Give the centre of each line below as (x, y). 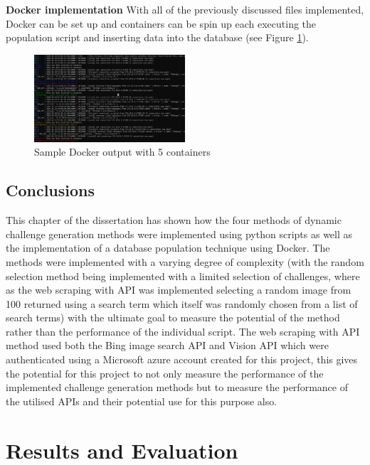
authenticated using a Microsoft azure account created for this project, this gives (182, 359)
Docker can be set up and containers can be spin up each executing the (161, 23)
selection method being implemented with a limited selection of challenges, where (183, 276)
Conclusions (51, 190)
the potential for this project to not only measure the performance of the (165, 373)
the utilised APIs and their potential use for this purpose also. (142, 401)
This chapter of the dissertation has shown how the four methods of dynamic (174, 220)
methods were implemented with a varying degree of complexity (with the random (185, 261)
